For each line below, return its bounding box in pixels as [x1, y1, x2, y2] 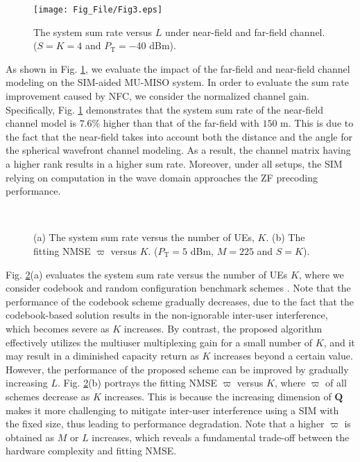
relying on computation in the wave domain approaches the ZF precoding [6, 170, 318, 184]
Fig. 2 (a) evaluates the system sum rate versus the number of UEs [6, 267, 288, 281]
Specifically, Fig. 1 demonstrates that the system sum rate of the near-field [6, 102, 324, 116]
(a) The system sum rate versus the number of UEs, [33, 230, 255, 245]
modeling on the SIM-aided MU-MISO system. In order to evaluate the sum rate [6, 75, 349, 89]
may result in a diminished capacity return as [6, 348, 199, 363]
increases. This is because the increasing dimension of [104, 389, 332, 403]
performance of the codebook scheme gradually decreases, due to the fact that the [6, 294, 354, 308]
